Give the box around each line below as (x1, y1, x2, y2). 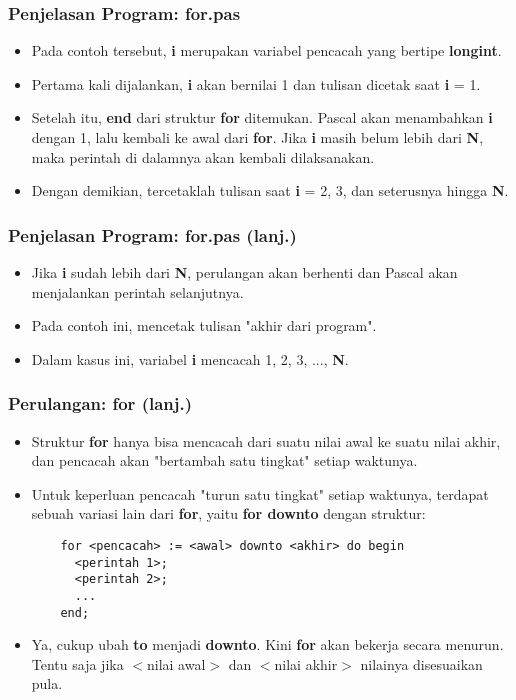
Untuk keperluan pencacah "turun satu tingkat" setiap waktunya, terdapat (31, 483, 489, 504)
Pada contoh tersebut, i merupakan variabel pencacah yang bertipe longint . (31, 40, 502, 61)
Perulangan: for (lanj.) (8, 391, 193, 416)
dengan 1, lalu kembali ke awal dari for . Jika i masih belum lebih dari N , (31, 127, 484, 147)
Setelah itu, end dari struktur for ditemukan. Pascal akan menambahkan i (31, 107, 493, 128)
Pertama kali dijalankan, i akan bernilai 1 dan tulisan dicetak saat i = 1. (31, 73, 481, 94)
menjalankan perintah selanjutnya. (31, 281, 244, 302)
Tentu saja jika (31, 653, 124, 674)
